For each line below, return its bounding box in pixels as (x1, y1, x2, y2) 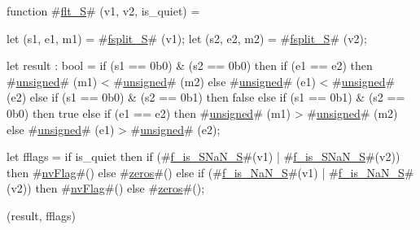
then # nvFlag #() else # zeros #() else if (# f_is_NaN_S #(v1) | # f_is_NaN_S (7, 163, 405, 180)
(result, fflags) (7, 206, 76, 223)
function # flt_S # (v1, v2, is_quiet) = (7, 2, 200, 19)
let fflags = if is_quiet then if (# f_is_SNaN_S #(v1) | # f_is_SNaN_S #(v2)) (7, 148, 400, 165)
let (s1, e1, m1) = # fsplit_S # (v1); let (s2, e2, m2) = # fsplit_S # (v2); (7, 29, 367, 46)
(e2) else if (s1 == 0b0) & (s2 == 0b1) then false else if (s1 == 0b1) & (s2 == (7, 89, 405, 106)
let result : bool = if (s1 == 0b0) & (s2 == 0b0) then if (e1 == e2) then (7, 57, 373, 74)
